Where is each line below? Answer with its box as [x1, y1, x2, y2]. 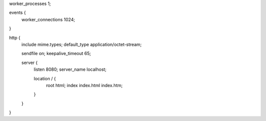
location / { [33, 75, 56, 81]
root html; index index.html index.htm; [46, 82, 123, 88]
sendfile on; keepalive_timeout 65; [21, 51, 91, 57]
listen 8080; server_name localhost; [33, 66, 107, 72]
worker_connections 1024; [21, 16, 75, 22]
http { [9, 34, 21, 40]
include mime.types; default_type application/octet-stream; [21, 41, 142, 47]
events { [9, 10, 26, 16]
